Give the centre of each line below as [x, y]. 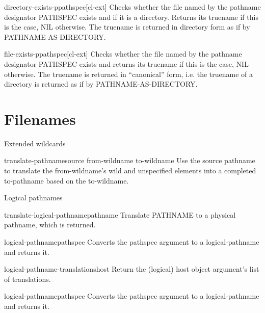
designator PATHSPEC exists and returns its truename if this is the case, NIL [126, 63]
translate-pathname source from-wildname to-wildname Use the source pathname [130, 160]
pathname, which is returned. [50, 225]
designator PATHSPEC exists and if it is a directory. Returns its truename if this [131, 17]
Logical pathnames [33, 198]
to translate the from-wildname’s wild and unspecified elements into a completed [130, 171]
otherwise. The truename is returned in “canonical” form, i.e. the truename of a [129, 74]
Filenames [40, 119]
